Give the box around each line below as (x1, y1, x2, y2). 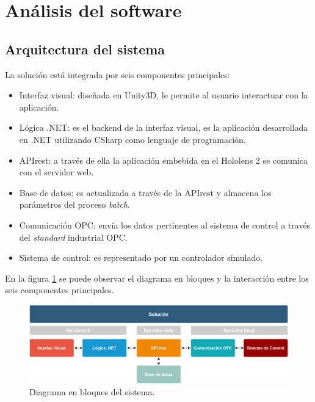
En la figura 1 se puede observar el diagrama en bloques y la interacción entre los (5, 271, 309, 284)
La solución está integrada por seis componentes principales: (5, 68, 230, 81)
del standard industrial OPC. (19, 230, 128, 243)
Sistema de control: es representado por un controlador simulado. (19, 251, 263, 264)
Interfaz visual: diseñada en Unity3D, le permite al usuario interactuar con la (19, 89, 308, 101)
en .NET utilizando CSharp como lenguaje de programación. (19, 133, 246, 145)
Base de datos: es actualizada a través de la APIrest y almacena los (19, 186, 272, 199)
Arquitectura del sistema (5, 39, 165, 58)
